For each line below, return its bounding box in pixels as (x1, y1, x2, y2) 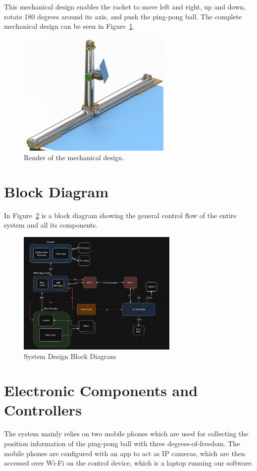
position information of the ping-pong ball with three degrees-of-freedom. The (4, 438, 240, 448)
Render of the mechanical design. (24, 152, 124, 163)
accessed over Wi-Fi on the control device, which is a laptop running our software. (4, 458, 254, 468)
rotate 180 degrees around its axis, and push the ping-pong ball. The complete (4, 11, 242, 21)
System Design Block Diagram (24, 351, 116, 361)
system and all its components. (4, 220, 98, 230)
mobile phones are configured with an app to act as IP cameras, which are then (4, 448, 245, 458)
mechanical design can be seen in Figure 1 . (4, 21, 135, 31)
